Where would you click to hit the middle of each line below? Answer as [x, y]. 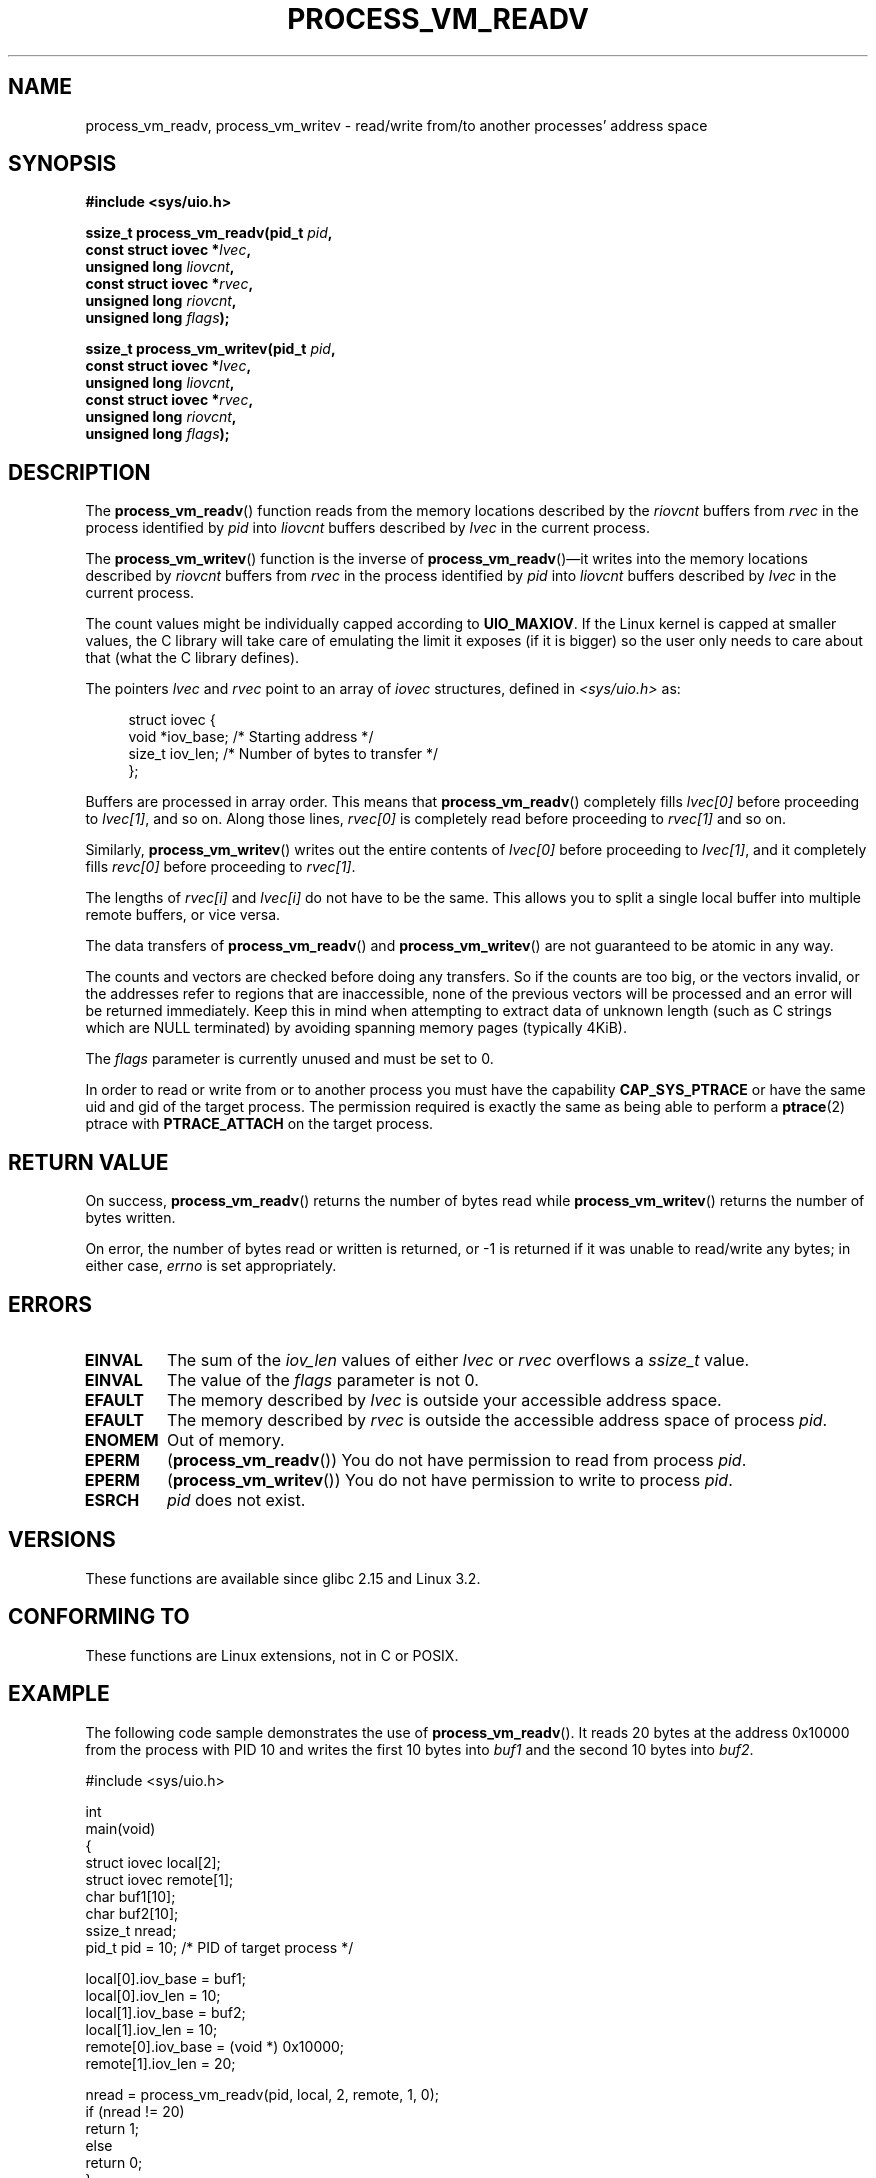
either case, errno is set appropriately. [211, 1266]
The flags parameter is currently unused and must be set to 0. [289, 1059]
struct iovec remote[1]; [159, 1879]
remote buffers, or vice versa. [183, 915]
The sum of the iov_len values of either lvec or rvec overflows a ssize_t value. [458, 1359]
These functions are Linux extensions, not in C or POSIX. [272, 1655]
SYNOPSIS [62, 164]
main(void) [120, 1828]
